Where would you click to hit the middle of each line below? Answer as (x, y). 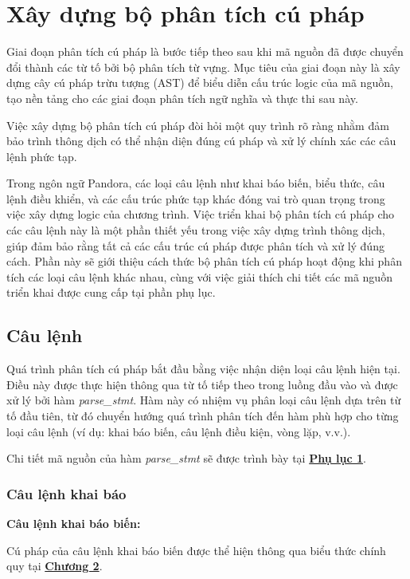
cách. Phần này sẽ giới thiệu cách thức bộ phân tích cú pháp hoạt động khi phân (204, 261)
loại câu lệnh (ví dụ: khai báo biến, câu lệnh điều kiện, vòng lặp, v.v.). (179, 431)
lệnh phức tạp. (42, 156)
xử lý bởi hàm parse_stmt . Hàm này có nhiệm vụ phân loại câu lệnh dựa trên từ (204, 400)
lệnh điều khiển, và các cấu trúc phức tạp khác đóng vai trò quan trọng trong (196, 198)
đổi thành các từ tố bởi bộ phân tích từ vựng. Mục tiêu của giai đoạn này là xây (203, 67)
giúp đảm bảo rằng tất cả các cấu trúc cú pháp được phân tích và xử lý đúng (195, 245)
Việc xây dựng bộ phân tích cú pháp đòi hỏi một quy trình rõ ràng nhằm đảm (198, 125)
